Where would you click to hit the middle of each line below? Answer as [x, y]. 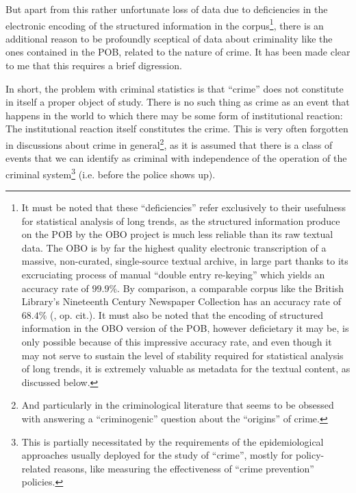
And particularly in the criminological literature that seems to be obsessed [178, 405]
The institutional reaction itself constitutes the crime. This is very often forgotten [177, 129]
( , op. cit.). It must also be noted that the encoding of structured [187, 314]
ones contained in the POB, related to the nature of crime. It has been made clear [178, 52]
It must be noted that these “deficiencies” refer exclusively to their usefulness [183, 207]
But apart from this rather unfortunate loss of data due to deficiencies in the [167, 9]
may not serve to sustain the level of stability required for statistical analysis [182, 355]
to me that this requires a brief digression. [94, 65]
